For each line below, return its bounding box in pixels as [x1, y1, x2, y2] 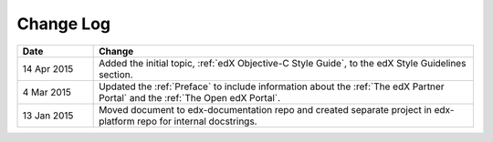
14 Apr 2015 [22, 62, 74, 75]
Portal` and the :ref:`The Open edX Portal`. [99, 91, 281, 104]
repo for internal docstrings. [137, 115, 257, 127]
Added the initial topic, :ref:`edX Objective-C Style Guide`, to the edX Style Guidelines [99, 56, 467, 69]
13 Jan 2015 [22, 109, 74, 122]
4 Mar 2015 [22, 86, 72, 98]
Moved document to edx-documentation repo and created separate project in [99, 103, 433, 116]
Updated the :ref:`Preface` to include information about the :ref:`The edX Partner [99, 80, 445, 93]
